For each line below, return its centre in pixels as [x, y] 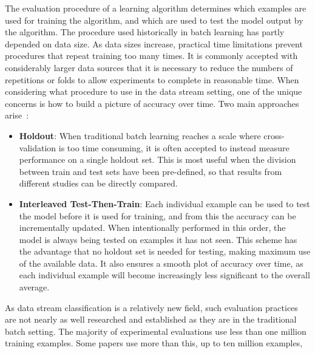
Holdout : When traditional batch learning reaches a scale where [140, 135]
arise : [17, 115]
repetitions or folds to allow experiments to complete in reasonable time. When [152, 79]
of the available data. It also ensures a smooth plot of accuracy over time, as [161, 263]
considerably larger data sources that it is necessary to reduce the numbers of [149, 67]
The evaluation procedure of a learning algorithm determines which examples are [156, 8]
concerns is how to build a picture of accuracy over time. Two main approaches [152, 103]
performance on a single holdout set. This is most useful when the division [157, 159]
